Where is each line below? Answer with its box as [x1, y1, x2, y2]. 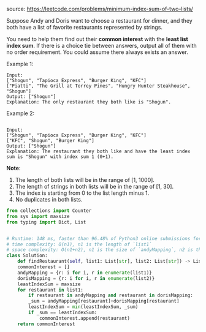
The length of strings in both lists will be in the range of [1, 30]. [15, 183, 174, 190]
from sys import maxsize [6, 213, 70, 219]
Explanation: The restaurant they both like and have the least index [6, 148, 191, 154]
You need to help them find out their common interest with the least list [6, 36, 188, 42]
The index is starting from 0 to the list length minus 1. [15, 189, 150, 197]
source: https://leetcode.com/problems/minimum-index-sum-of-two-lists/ [6, 6, 193, 12]
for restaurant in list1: [17, 287, 84, 293]
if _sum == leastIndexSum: [28, 309, 97, 315]
